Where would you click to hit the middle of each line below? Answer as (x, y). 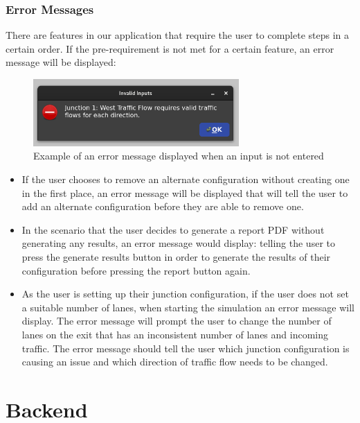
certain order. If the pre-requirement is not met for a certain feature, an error (170, 48)
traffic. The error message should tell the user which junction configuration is (186, 348)
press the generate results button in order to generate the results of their (176, 257)
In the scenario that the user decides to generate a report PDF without (173, 229)
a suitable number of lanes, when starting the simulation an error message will (188, 307)
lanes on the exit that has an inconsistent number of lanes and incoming (175, 334)
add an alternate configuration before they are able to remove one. (163, 206)
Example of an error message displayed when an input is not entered (179, 156)
